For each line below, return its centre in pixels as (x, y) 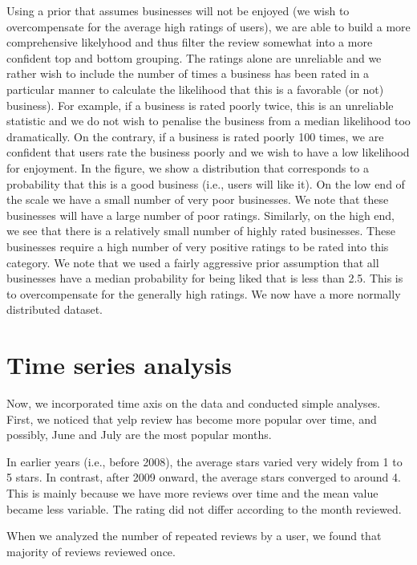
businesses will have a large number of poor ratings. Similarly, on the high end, (201, 215)
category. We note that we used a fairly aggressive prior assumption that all (193, 262)
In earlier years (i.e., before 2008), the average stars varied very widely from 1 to (204, 461)
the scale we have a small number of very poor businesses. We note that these (198, 199)
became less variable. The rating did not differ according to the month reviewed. (204, 508)
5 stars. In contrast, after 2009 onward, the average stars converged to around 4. (204, 477)
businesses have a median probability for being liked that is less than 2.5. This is (205, 278)
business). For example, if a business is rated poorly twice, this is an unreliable (200, 105)
